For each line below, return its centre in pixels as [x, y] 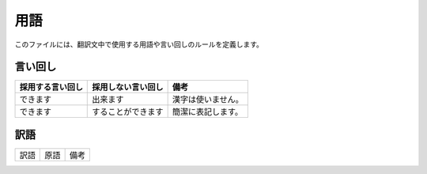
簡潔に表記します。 [208, 112]
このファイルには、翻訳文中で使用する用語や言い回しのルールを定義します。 [139, 44]
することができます [128, 112]
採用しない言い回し [128, 87]
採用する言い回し [51, 87]
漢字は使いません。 [208, 100]
